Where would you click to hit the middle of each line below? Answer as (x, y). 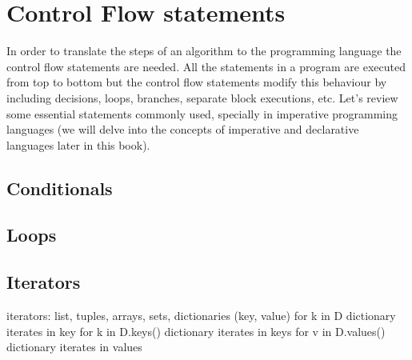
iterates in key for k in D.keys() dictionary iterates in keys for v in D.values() (196, 331)
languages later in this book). (78, 144)
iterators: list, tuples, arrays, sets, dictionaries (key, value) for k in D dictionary (201, 316)
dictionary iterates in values (74, 347)
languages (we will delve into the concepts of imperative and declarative (183, 129)
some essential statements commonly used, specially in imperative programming (202, 113)
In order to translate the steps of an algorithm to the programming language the (204, 51)
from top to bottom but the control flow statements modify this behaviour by (197, 82)
